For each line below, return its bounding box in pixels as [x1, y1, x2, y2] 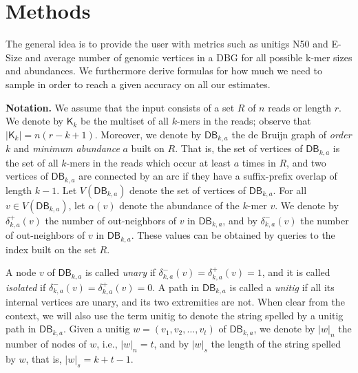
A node [6, 265, 36, 279]
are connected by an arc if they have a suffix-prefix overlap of [78, 169, 337, 183]
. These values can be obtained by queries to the [131, 228, 335, 242]
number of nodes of [6, 336, 87, 350]
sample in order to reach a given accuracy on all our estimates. [6, 76, 271, 91]
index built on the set [6, 242, 96, 256]
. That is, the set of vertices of [175, 141, 303, 156]
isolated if [6, 279, 46, 294]
